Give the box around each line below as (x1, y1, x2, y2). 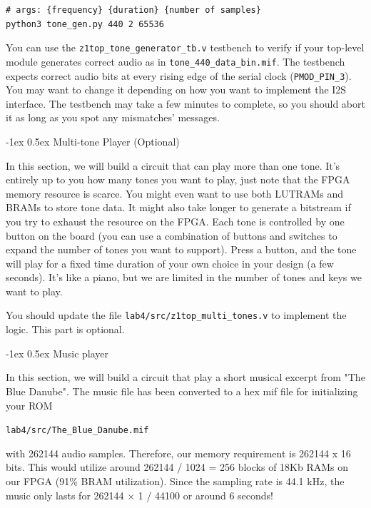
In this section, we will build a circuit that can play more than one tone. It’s (6, 158, 340, 173)
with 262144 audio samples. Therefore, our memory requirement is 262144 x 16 (6, 445, 351, 460)
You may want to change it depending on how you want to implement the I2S (6, 82, 347, 97)
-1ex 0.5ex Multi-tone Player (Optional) (6, 133, 180, 148)
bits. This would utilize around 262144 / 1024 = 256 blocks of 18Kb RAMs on (6, 459, 349, 474)
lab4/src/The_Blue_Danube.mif (6, 425, 149, 436)
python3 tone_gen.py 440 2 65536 (6, 19, 164, 29)
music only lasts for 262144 (6, 487, 124, 502)
